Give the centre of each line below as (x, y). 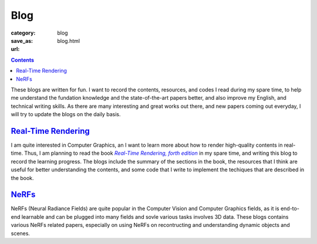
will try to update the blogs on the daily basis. (66, 114)
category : (23, 33)
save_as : (22, 40)
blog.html (69, 40)
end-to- (290, 209)
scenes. (21, 233)
